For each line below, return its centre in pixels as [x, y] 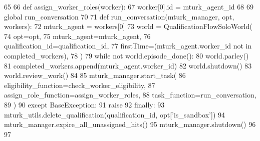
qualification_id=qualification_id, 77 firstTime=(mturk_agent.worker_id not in [128, 46]
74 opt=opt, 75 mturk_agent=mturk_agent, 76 [77, 36]
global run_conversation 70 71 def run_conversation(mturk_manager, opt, [119, 16]
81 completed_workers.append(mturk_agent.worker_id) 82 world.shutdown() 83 [128, 65]
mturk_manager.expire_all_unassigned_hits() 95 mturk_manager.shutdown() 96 [130, 124]
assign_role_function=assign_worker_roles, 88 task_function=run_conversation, [130, 95]
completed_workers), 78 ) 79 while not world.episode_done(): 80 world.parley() [126, 55]
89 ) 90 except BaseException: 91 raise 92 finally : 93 [84, 104]
